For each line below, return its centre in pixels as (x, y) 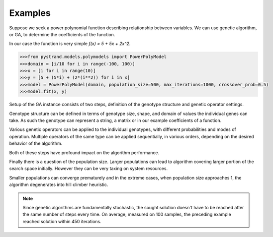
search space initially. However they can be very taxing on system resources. (89, 169)
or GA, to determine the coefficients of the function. (62, 34)
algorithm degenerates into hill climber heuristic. (59, 185)
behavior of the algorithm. (36, 143)
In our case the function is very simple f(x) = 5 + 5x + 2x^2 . (70, 44)
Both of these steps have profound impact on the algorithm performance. (84, 152)
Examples (30, 13)
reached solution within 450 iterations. (62, 221)
